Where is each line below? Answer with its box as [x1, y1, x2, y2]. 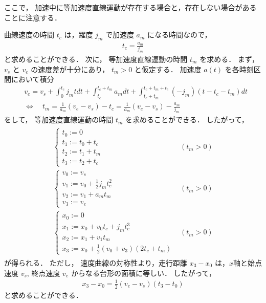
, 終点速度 [27, 267, 60, 278]
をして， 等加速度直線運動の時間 [4, 114, 114, 125]
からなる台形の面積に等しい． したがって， [71, 267, 216, 278]
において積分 [11, 74, 54, 84]
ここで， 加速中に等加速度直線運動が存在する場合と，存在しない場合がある [4, 2, 257, 12]
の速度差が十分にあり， [31, 63, 109, 74]
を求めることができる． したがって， [125, 114, 249, 125]
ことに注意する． [4, 12, 61, 23]
